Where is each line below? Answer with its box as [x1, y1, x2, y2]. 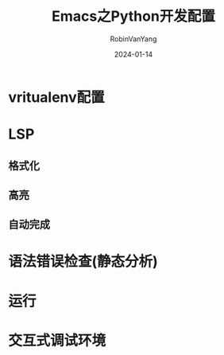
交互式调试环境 [8, 331, 106, 349]
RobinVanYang [110, 33, 157, 44]
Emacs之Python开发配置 [51, 7, 216, 25]
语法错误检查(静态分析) [8, 252, 159, 271]
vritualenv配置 [8, 88, 105, 106]
